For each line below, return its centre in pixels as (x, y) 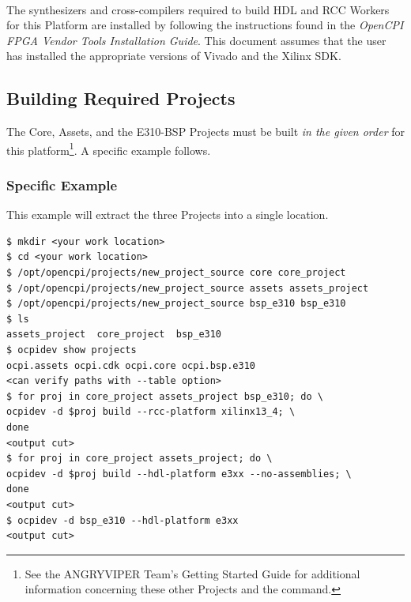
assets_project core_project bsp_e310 (114, 335)
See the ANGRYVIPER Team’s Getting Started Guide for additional (192, 573)
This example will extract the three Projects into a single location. (168, 214)
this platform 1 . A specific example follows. (109, 149)
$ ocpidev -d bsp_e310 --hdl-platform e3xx (123, 520)
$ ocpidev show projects (72, 350)
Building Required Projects (121, 98)
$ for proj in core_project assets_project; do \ (140, 459)
